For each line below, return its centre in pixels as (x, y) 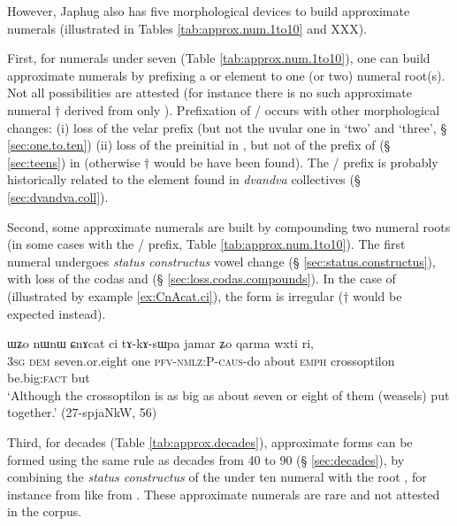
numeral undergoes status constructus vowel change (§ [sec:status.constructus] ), (221, 261)
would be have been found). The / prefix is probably (296, 162)
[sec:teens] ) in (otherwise (74, 162)
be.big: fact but (49, 378)
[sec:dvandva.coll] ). (58, 196)
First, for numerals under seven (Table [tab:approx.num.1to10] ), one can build (219, 58)
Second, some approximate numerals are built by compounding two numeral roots (229, 226)
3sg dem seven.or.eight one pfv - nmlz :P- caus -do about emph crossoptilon (201, 360)
